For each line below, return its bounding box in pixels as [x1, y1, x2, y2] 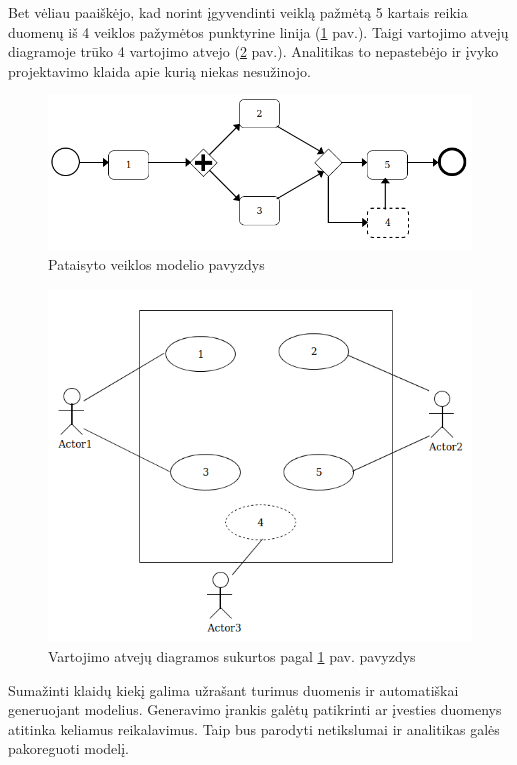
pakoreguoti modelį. [8, 738, 130, 759]
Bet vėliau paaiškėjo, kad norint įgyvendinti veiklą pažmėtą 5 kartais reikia [8, 2, 468, 22]
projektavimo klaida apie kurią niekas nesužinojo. [8, 60, 311, 81]
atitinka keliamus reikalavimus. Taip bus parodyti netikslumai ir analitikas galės [8, 718, 500, 739]
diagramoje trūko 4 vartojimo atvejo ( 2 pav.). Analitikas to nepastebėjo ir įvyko [8, 41, 499, 62]
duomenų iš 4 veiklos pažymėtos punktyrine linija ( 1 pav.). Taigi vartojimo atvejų [8, 21, 509, 42]
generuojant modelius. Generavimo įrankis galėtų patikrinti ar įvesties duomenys [8, 699, 502, 720]
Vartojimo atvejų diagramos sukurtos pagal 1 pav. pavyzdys [48, 645, 416, 666]
